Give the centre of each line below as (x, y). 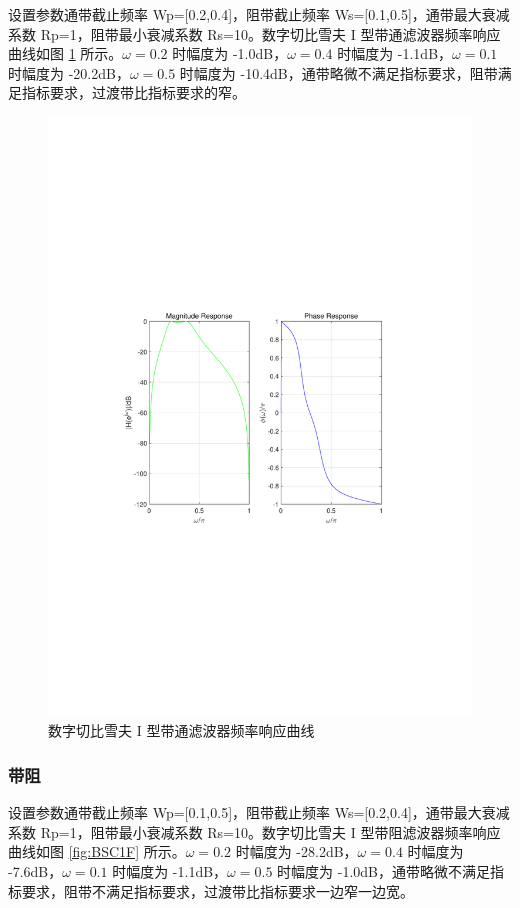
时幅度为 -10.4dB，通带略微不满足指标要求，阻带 (338, 72)
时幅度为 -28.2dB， (296, 851)
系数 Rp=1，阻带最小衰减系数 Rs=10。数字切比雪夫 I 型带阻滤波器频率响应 (254, 831)
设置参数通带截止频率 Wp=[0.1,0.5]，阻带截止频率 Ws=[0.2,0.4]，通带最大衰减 (259, 812)
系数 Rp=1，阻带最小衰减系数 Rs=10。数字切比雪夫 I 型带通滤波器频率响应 (254, 33)
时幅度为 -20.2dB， (69, 72)
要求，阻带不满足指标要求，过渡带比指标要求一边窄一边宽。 (217, 890)
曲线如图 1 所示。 (65, 53)
